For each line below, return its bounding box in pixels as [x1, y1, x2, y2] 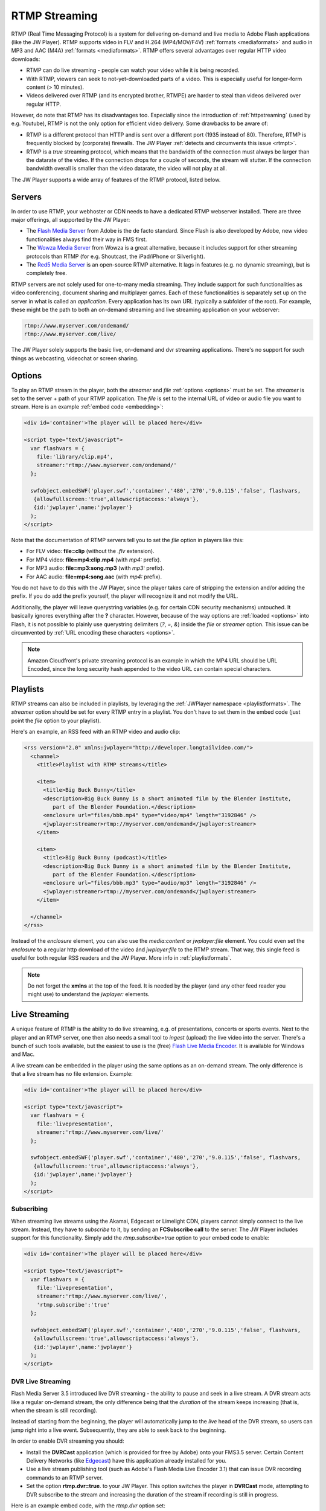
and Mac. [11, 1050, 35, 1058]
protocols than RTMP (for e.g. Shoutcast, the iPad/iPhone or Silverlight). [26, 253, 205, 260]
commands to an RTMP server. [26, 1474, 103, 1481]
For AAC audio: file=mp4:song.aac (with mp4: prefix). [26, 573, 162, 580]
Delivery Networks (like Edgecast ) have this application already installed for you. [26, 1457, 226, 1464]
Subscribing [11, 1205, 48, 1213]
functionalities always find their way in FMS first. [26, 236, 147, 243]
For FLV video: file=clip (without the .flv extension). [26, 548, 155, 555]
